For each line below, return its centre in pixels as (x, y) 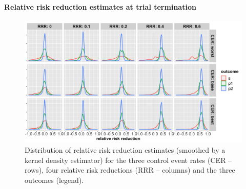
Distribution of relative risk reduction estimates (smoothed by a (125, 150)
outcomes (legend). (54, 180)
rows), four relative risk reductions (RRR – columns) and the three (130, 170)
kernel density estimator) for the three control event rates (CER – (128, 160)
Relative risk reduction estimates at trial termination (100, 6)
